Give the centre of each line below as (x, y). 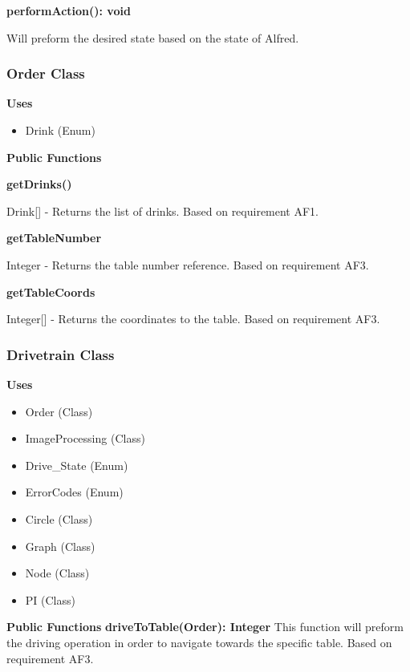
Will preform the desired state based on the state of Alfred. (153, 37)
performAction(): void (69, 10)
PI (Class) (50, 599)
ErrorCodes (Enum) (74, 492)
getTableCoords (51, 291)
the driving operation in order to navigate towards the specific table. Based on (199, 642)
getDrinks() (39, 184)
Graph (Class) (60, 546)
